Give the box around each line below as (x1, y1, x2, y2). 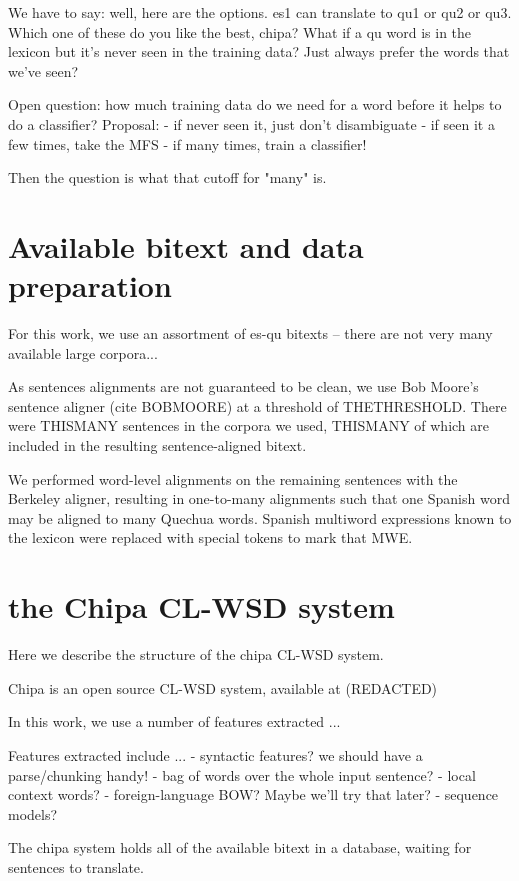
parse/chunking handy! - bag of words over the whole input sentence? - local (8, 764, 476, 785)
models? (8, 803, 58, 824)
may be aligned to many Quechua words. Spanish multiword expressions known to (8, 507, 512, 528)
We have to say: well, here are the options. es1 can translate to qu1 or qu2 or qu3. (8, 2, 512, 22)
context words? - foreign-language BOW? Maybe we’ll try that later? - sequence (8, 784, 499, 805)
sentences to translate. (8, 856, 144, 877)
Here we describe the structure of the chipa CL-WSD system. (8, 644, 384, 665)
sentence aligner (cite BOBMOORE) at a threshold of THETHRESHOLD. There (8, 395, 507, 416)
